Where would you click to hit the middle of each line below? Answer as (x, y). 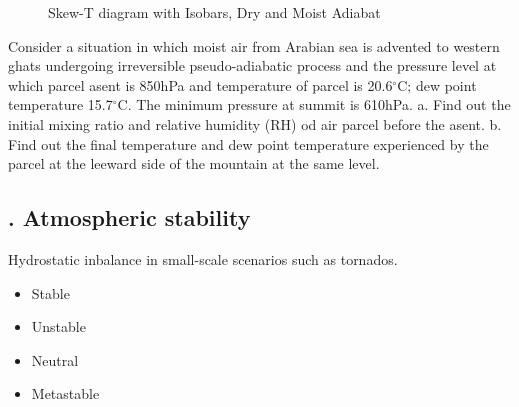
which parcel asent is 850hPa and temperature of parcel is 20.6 (200, 84)
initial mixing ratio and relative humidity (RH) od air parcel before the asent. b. (255, 123)
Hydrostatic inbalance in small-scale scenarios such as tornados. (203, 258)
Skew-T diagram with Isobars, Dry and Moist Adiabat (214, 12)
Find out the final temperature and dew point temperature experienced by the (248, 143)
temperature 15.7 (60, 104)
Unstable (58, 326)
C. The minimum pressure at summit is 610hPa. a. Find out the (314, 104)
